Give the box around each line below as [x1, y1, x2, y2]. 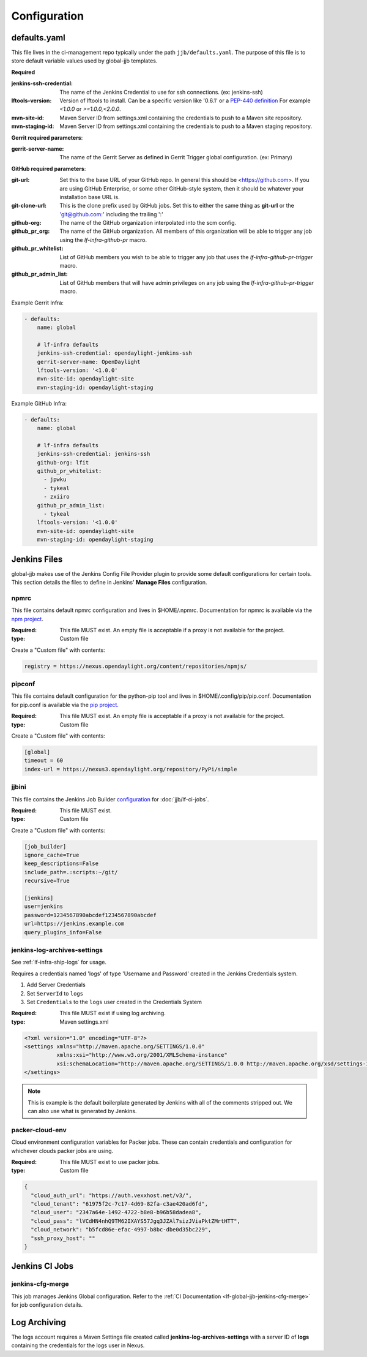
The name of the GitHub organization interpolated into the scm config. [59, 219, 237, 227]
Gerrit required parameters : [11, 134, 83, 141]
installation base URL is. [59, 193, 120, 200]
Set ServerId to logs [26, 989, 84, 997]
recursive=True [24, 877, 70, 885]
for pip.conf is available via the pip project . [11, 701, 119, 708]
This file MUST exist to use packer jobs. [59, 1158, 160, 1165]
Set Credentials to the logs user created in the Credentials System [26, 998, 202, 1005]
